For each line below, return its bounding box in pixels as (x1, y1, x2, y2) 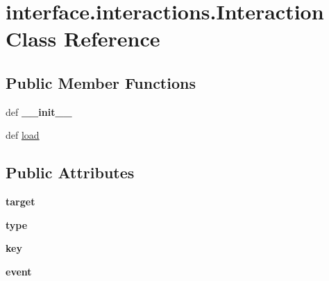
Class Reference (6, 24, 160, 53)
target (6, 194, 35, 209)
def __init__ (6, 104, 72, 119)
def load (6, 128, 40, 142)
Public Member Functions (6, 71, 196, 93)
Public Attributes (6, 162, 135, 183)
